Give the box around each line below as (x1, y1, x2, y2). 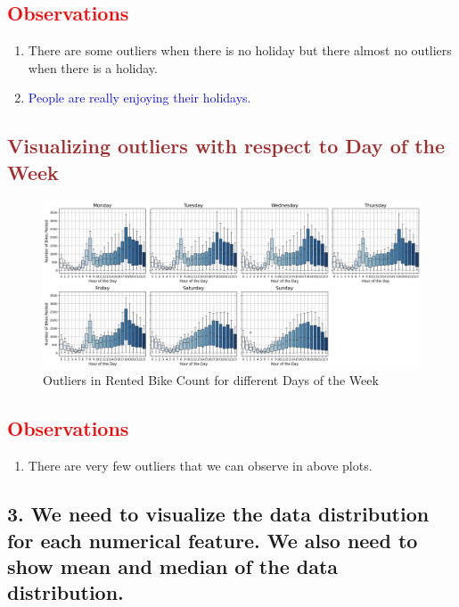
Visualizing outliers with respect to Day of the (7, 132, 445, 160)
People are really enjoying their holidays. (28, 88, 251, 107)
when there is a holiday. (28, 58, 158, 77)
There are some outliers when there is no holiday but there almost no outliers (28, 41, 452, 60)
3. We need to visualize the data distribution (7, 500, 430, 528)
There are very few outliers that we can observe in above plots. (28, 456, 373, 475)
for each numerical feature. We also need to (7, 526, 418, 554)
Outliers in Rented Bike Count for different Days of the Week (43, 371, 379, 390)
